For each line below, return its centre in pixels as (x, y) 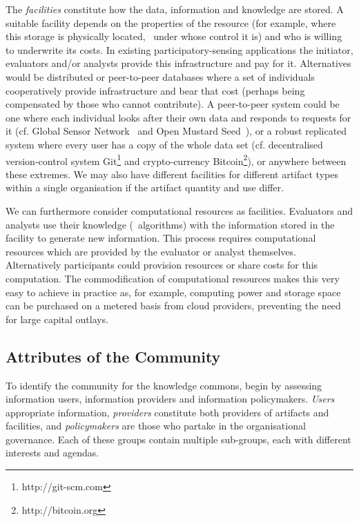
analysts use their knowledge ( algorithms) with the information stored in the (170, 224)
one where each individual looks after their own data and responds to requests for (178, 117)
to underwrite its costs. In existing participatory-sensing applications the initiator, (179, 49)
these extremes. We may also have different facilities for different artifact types (172, 174)
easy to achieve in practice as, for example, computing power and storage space (173, 292)
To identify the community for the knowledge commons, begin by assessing (164, 385)
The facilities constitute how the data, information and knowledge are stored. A (175, 9)
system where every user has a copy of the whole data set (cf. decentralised (164, 144)
